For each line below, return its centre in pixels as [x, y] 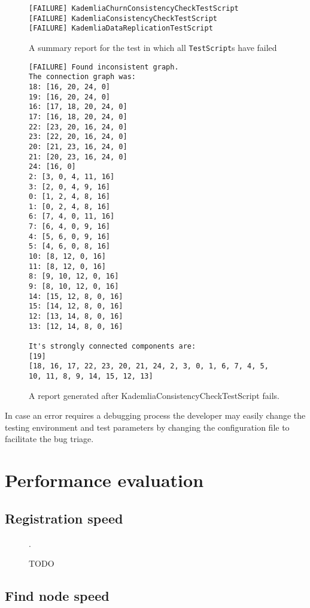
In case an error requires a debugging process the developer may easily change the [155, 415]
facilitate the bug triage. [49, 439]
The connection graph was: [82, 77]
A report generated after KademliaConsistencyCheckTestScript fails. [154, 395]
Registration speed [64, 518]
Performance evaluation [104, 480]
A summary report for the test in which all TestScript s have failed [153, 47]
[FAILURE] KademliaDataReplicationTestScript [121, 28]
